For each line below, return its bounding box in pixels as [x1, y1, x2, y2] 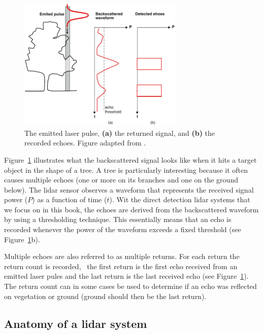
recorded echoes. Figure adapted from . [24, 137, 146, 148]
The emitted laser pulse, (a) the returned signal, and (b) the [24, 127, 215, 138]
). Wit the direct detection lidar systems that [109, 194, 250, 205]
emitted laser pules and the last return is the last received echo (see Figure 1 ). [4, 271, 249, 281]
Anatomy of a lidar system [4, 315, 147, 331]
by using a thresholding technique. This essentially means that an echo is [4, 214, 232, 225]
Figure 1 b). [4, 234, 40, 244]
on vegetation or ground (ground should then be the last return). [4, 290, 207, 301]
